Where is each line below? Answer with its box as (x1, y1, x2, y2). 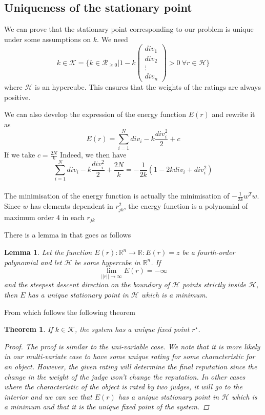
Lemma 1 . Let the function (4, 247, 92, 258)
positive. (4, 91, 31, 102)
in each (62, 211, 85, 222)
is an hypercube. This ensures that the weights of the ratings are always (35, 81, 261, 92)
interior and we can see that (4, 391, 92, 402)
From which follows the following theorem (4, 306, 135, 317)
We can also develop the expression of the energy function (4, 109, 186, 120)
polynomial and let (4, 256, 62, 267)
